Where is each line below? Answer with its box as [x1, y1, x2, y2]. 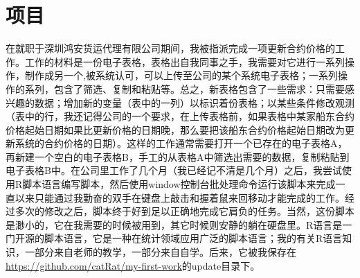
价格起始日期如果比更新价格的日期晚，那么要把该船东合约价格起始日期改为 [6, 122, 345, 137]
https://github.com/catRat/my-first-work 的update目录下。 [6, 258, 260, 272]
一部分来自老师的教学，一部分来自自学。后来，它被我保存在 [24, 245, 296, 259]
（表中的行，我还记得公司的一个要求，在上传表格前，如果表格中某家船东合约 [6, 109, 354, 123]
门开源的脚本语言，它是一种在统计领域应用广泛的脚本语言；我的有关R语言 [6, 231, 343, 245]
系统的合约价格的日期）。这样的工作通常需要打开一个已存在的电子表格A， [15, 136, 348, 150]
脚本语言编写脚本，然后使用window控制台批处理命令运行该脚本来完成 [22, 177, 336, 191]
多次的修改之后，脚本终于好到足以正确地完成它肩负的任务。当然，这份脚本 [15, 204, 354, 218]
